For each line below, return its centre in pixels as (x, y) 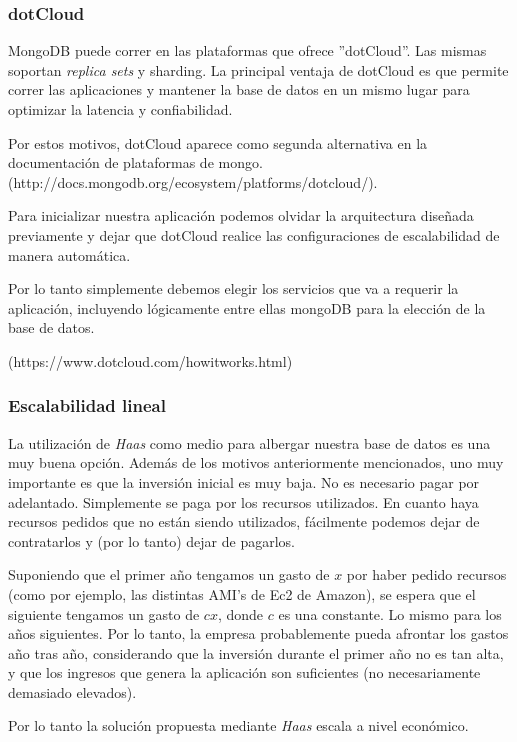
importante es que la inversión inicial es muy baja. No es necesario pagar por (244, 481)
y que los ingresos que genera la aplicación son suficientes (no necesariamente (244, 672)
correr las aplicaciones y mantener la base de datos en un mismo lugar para (239, 89)
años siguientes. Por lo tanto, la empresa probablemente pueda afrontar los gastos (258, 633)
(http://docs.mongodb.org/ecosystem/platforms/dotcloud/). (193, 181)
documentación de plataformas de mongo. (135, 162)
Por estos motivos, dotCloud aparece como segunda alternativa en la (218, 142)
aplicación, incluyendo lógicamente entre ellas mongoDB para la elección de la (247, 307)
